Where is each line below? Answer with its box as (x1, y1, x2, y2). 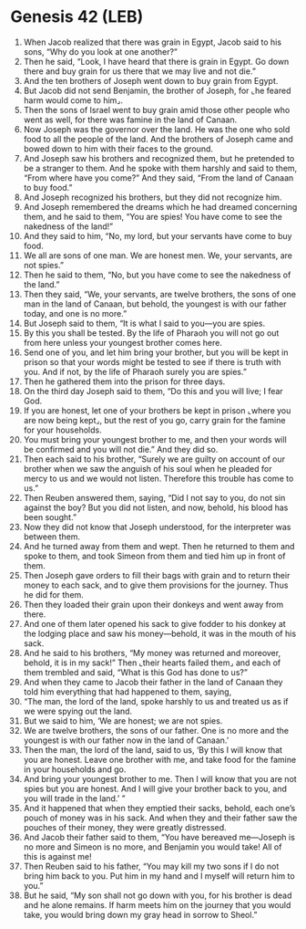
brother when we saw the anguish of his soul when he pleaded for (23, 463, 272, 474)
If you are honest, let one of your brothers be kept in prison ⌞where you (23, 404, 291, 416)
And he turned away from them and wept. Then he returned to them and (23, 540, 295, 551)
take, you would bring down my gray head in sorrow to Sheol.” (23, 909, 258, 920)
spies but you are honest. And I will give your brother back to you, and (23, 783, 288, 794)
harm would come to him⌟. (23, 94, 124, 106)
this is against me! (23, 851, 92, 861)
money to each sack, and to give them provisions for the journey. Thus (23, 579, 289, 590)
